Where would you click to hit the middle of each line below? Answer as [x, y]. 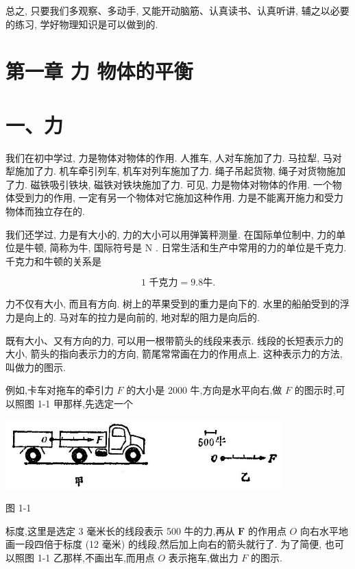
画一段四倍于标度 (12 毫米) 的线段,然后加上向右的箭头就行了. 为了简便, [164, 544]
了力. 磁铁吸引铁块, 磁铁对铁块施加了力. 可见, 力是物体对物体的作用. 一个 [169, 184]
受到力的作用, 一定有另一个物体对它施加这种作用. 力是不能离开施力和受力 [179, 198]
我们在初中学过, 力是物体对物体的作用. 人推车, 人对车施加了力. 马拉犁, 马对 [174, 157]
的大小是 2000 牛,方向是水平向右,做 [204, 390]
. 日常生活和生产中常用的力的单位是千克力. [251, 248]
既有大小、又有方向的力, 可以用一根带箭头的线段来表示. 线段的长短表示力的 [175, 340]
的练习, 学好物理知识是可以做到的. [82, 24]
